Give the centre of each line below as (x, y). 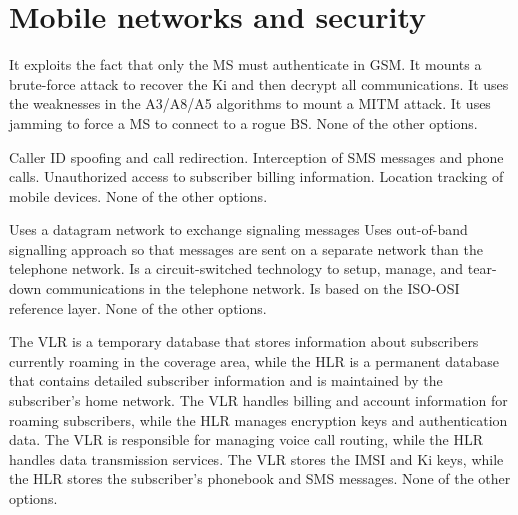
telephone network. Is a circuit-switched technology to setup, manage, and (236, 268)
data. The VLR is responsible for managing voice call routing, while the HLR (246, 439)
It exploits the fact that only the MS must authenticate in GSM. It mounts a (245, 64)
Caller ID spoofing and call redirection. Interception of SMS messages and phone (256, 156)
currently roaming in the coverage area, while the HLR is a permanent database (254, 360)
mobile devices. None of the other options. (138, 195)
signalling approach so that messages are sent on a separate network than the (246, 248)
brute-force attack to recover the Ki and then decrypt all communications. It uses (259, 83)
